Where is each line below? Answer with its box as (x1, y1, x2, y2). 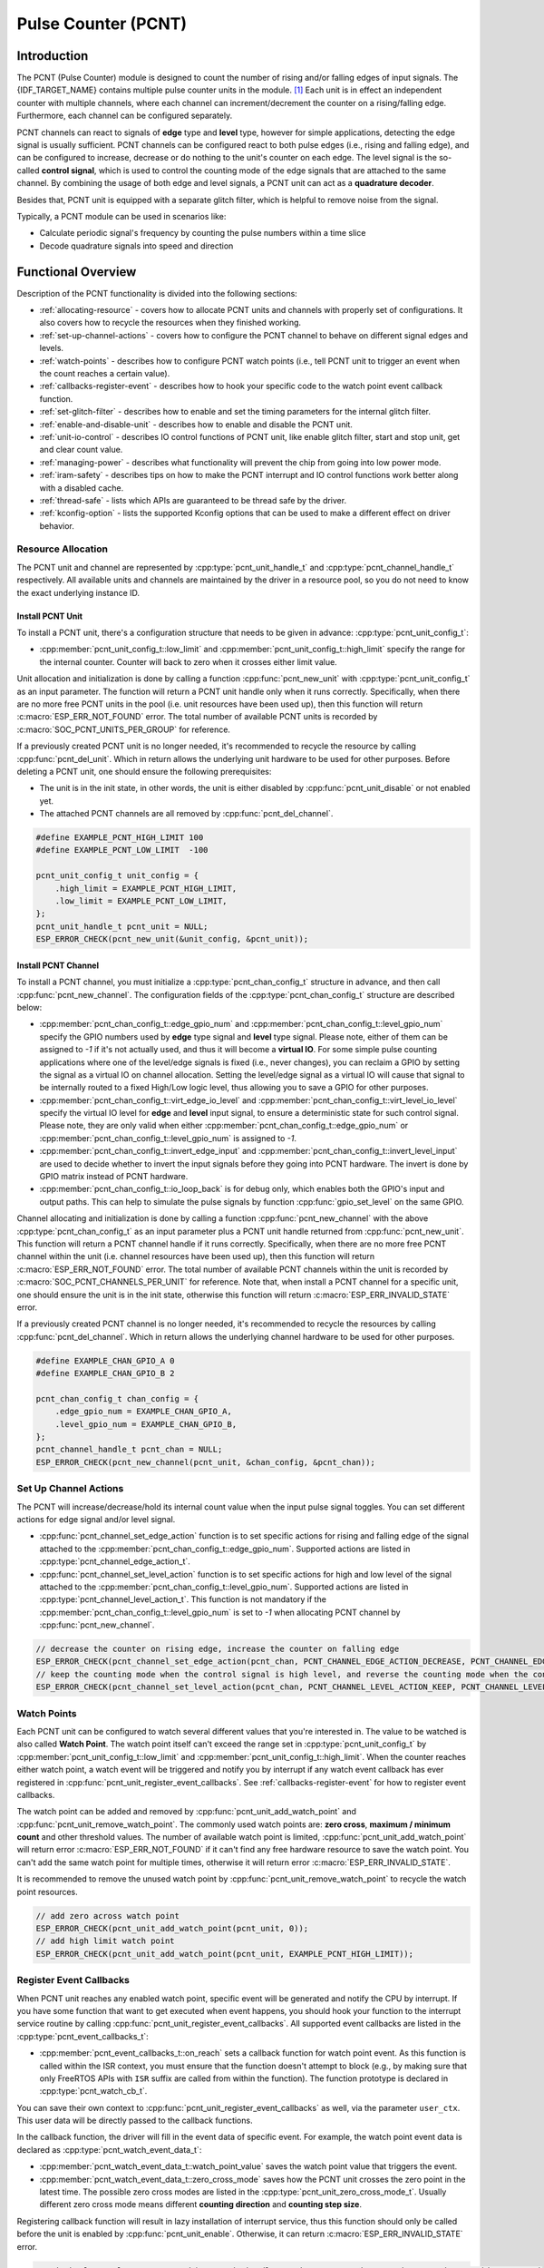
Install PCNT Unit (16, 611, 83, 621)
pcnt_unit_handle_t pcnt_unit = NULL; (35, 921, 209, 932)
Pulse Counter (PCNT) (16, 14, 188, 34)
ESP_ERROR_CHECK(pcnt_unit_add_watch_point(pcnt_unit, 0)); (35, 1923, 309, 1934)
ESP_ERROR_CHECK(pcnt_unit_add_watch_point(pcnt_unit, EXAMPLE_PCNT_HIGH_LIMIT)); (35, 1949, 414, 1959)
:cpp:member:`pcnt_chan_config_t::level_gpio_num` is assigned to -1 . (39, 1132, 297, 1143)
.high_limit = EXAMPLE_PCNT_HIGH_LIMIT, (54, 883, 238, 894)
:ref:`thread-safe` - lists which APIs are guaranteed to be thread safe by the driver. (39, 494, 347, 505)
